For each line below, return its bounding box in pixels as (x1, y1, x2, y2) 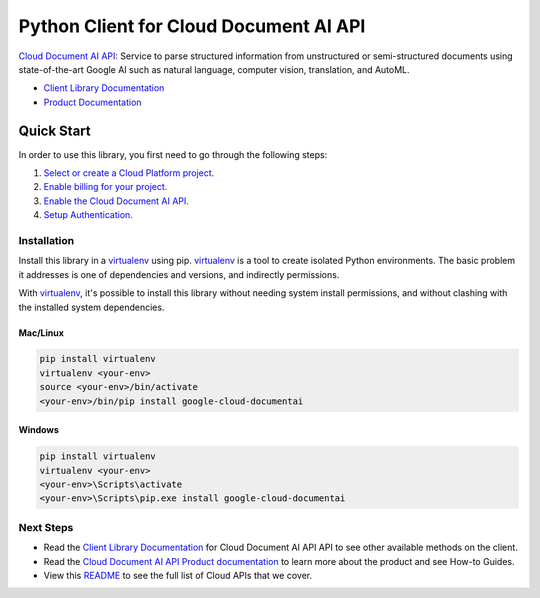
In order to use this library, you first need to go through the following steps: (18, 148, 328, 160)
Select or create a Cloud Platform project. (43, 167, 215, 179)
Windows (18, 424, 59, 436)
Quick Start (18, 122, 91, 139)
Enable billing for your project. (43, 181, 168, 193)
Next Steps (18, 520, 74, 534)
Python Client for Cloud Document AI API (18, 15, 366, 37)
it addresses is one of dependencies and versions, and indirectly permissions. (18, 268, 340, 280)
